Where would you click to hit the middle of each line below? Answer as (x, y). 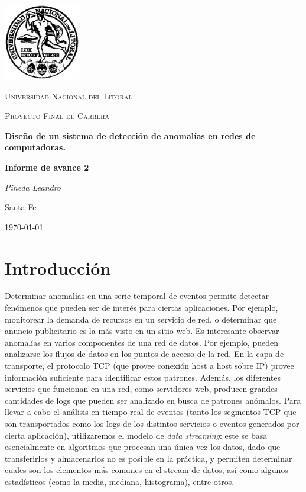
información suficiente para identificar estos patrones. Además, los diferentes (143, 377)
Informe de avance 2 (47, 167)
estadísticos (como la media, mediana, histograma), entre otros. (120, 481)
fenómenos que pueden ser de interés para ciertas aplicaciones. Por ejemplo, (141, 308)
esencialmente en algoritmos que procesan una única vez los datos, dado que (143, 447)
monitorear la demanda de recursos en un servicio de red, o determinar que (141, 319)
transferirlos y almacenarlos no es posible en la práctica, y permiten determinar (149, 458)
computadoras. (35, 147)
